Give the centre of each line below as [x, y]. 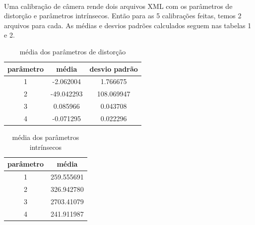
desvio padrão [114, 68]
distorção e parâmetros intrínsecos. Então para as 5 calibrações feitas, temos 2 [123, 16]
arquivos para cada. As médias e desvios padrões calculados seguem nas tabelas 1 [128, 25]
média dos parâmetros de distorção [73, 51]
